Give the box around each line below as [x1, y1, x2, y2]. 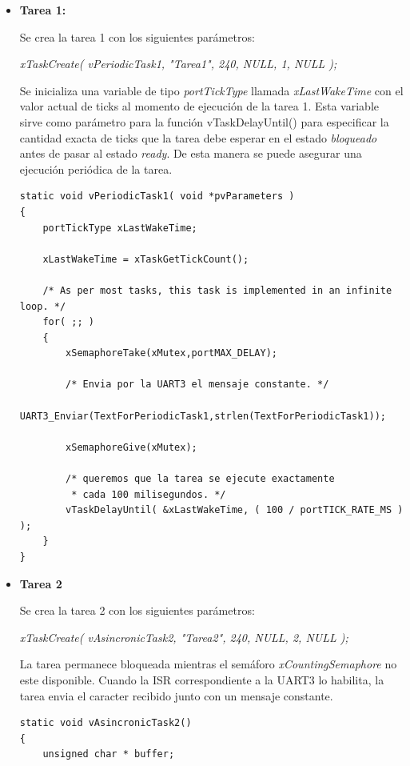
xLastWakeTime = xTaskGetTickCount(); [42, 253, 249, 265]
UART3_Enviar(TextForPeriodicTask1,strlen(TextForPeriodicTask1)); [19, 410, 386, 422]
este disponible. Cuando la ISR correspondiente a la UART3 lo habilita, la [19, 671, 384, 688]
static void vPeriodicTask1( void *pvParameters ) [19, 190, 295, 203]
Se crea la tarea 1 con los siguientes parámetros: [19, 28, 255, 45]
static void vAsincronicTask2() [19, 717, 192, 729]
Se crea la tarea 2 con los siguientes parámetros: [19, 602, 255, 619]
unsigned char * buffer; [42, 748, 175, 760]
